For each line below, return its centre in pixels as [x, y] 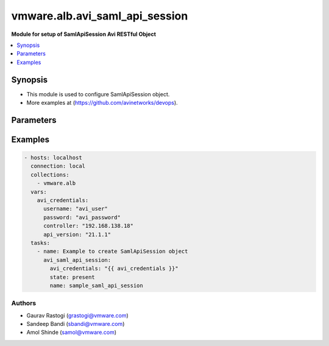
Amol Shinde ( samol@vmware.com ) [72, 333]
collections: [50, 175]
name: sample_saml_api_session [96, 285]
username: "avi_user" [76, 209]
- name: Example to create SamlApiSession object [112, 252]
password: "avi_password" [82, 217]
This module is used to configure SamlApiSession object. [98, 94]
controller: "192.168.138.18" [89, 226]
